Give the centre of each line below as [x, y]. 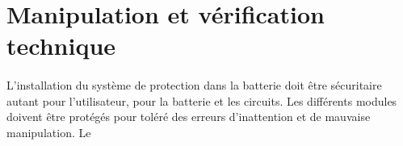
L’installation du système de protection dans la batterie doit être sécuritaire [194, 85]
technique [61, 46]
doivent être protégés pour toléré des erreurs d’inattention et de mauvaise [189, 117]
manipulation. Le [49, 132]
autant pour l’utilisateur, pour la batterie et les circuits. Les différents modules [202, 100]
